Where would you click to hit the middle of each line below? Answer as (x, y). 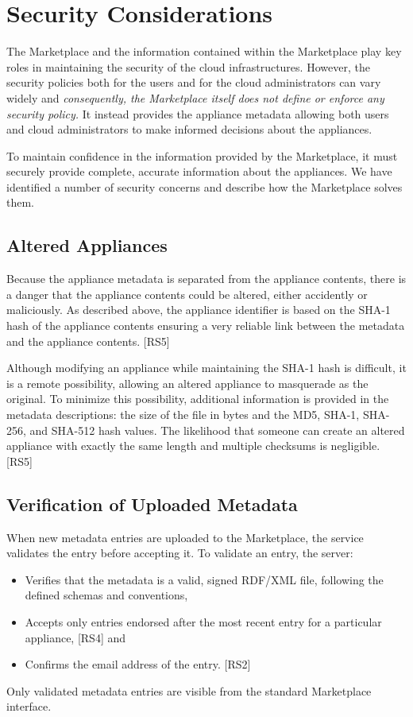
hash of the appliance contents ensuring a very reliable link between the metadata (206, 326)
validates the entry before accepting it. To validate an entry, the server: (180, 553)
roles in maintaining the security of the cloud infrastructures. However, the (188, 66)
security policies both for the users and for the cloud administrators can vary (194, 82)
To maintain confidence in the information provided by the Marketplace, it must (202, 155)
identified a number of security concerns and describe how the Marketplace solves (205, 186)
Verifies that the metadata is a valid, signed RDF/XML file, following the (204, 579)
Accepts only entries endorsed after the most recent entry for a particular (203, 621)
